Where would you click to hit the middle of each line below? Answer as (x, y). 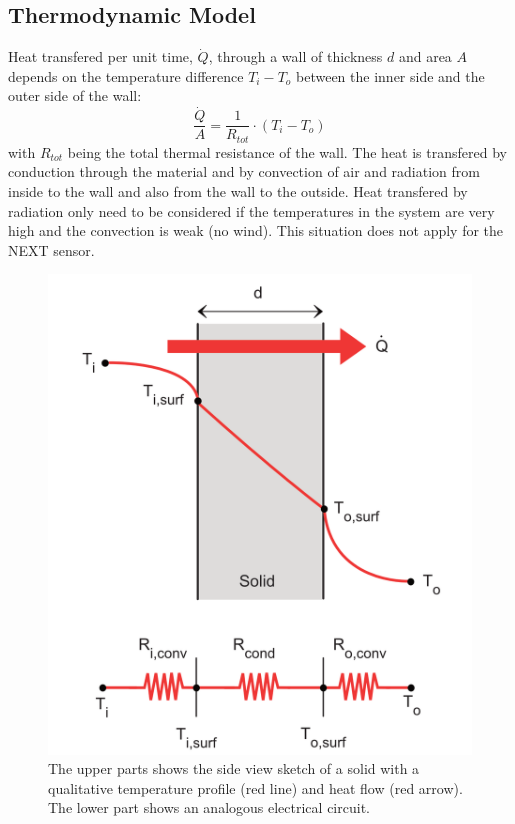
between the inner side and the (390, 75)
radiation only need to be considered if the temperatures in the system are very (251, 210)
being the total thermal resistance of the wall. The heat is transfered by (287, 151)
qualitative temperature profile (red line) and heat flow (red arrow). (255, 787)
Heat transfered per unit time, (100, 56)
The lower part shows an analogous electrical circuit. (209, 807)
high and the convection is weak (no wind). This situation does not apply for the (256, 230)
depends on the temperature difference (126, 75)
